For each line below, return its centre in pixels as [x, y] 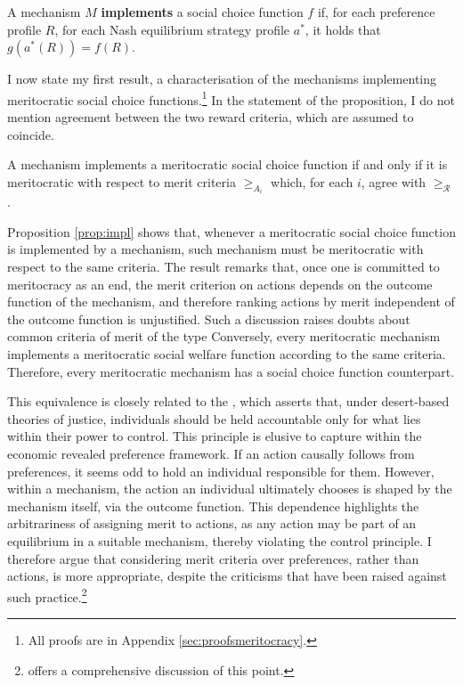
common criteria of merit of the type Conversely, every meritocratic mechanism [224, 336]
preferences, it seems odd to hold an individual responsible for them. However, [221, 471]
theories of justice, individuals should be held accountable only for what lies [214, 418]
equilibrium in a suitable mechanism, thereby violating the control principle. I [219, 540]
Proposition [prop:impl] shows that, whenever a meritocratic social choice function [231, 231]
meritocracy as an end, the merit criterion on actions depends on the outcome [220, 284]
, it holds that [343, 29]
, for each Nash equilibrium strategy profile [172, 29]
